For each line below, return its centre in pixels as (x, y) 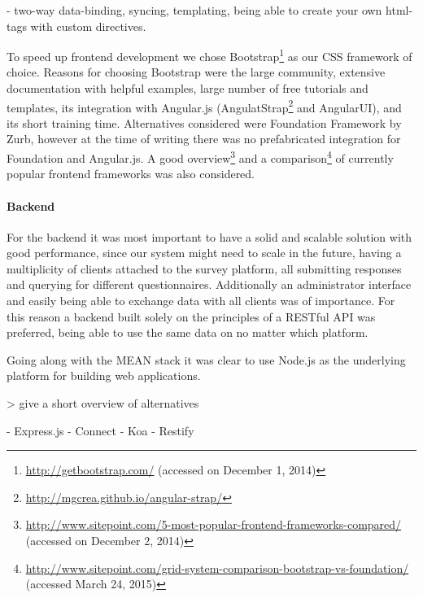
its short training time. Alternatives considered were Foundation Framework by (204, 122)
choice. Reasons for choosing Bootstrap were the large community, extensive (196, 72)
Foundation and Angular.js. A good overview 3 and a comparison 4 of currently (200, 157)
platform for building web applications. (104, 375)
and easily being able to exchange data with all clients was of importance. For (201, 301)
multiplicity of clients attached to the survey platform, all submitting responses (204, 268)
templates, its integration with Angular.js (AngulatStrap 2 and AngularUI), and (204, 106)
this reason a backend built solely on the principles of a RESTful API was (191, 316)
